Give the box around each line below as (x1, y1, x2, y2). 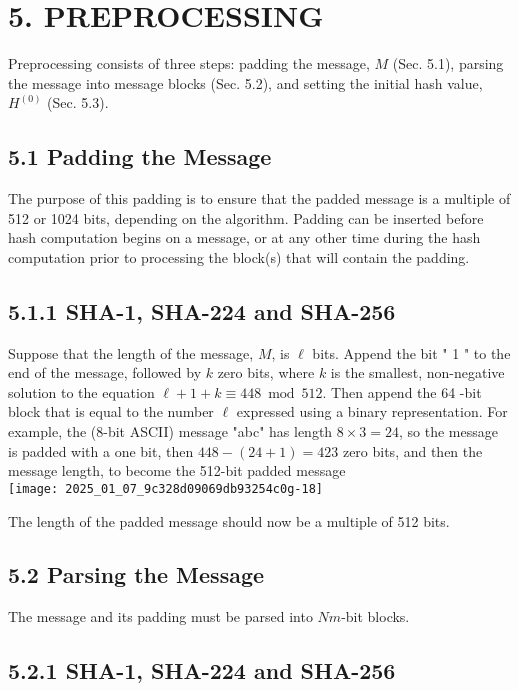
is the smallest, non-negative (330, 362, 505, 383)
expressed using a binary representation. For (236, 401, 508, 422)
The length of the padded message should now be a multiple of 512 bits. (8, 510, 450, 531)
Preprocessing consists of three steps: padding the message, (8, 53, 370, 74)
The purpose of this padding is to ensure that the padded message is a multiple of (8, 188, 511, 209)
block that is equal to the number (8, 401, 214, 422)
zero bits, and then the (342, 440, 483, 461)
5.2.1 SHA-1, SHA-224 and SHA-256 (8, 655, 396, 686)
